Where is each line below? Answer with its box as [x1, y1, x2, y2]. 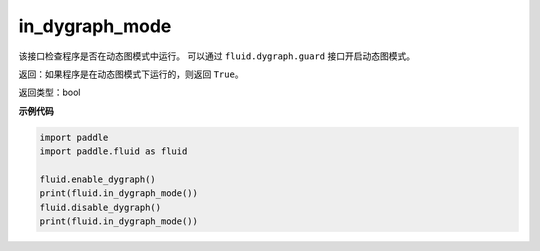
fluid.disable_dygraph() [39, 201, 162, 213]
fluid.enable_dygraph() [39, 173, 157, 185]
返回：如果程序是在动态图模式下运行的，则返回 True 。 [18, 68, 244, 80]
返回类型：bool [18, 86, 81, 99]
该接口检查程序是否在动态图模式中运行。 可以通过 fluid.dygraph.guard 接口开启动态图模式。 [18, 50, 415, 62]
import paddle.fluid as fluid [39, 146, 188, 157]
